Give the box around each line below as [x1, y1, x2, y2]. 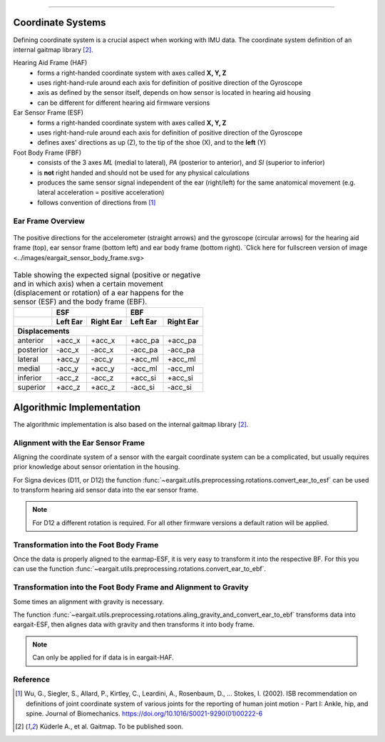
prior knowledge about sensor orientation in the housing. [13, 463, 180, 471]
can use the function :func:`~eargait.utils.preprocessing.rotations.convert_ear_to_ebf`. [13, 565, 267, 573]
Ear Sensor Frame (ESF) [13, 108, 84, 117]
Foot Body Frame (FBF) [13, 148, 82, 157]
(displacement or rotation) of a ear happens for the [13, 288, 184, 298]
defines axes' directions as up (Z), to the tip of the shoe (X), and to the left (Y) [37, 138, 267, 147]
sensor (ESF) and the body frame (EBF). [13, 297, 148, 306]
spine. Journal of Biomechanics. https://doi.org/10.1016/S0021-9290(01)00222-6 [26, 709, 263, 718]
